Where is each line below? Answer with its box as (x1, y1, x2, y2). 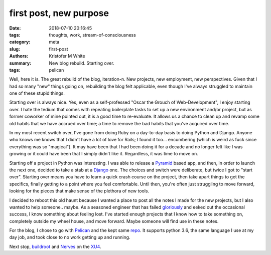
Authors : (9, 53, 29, 59)
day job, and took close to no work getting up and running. (9, 234, 130, 240)
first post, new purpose (9, 8, 109, 19)
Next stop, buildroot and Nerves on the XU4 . (9, 243, 101, 249)
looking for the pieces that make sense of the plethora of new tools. (9, 188, 150, 194)
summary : (9, 60, 32, 66)
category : (9, 39, 31, 45)
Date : (9, 25, 21, 31)
